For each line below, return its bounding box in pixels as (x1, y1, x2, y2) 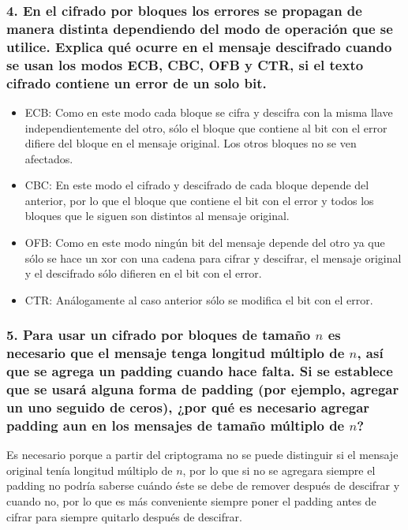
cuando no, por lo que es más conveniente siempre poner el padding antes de (6, 493, 376, 509)
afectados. (24, 150, 73, 166)
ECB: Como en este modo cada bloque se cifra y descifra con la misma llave (24, 103, 393, 120)
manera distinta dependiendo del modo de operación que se (6, 18, 393, 38)
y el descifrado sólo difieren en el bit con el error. (24, 265, 262, 282)
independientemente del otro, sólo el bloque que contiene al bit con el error (24, 119, 387, 136)
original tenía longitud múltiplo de (6, 461, 173, 478)
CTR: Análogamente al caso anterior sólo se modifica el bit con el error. (24, 291, 373, 308)
